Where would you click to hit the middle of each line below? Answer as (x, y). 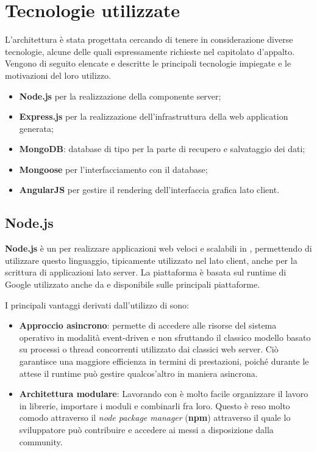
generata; (36, 128)
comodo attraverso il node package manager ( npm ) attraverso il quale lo (155, 417)
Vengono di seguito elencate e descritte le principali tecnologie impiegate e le (148, 63)
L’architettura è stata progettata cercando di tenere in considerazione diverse (149, 39)
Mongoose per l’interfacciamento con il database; (113, 169)
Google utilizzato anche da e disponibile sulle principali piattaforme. (133, 284)
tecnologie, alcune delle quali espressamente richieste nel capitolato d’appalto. (150, 51)
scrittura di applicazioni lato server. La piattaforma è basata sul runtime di (146, 272)
